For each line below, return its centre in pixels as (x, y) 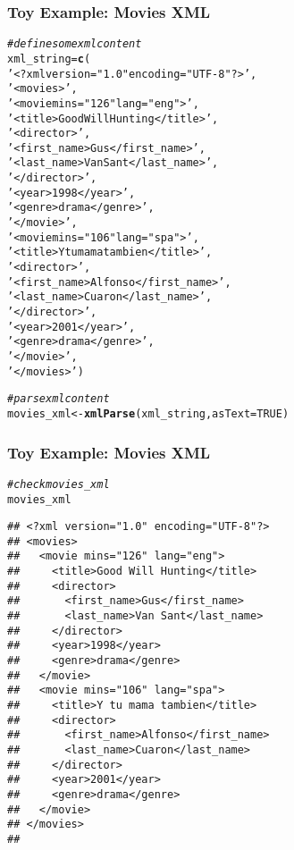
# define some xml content (75, 44)
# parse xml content (59, 399)
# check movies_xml (59, 484)
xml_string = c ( (49, 59)
